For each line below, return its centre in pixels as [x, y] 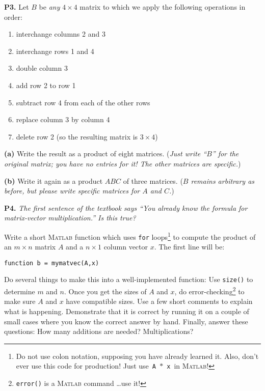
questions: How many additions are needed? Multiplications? [99, 331]
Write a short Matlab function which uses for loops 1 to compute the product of [130, 236]
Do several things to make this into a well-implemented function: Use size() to [129, 279]
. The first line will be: [189, 247]
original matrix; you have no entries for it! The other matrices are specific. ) [123, 163]
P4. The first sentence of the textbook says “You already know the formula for [126, 207]
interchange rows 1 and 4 [55, 51]
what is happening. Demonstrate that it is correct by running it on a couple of [127, 311]
